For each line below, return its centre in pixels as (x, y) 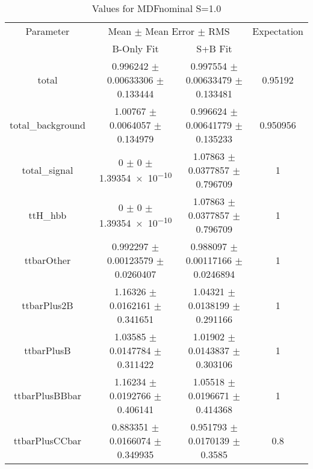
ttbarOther (48, 260)
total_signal (48, 170)
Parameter (48, 31)
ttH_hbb (48, 215)
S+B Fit (214, 48)
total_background (48, 125)
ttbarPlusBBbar (47, 395)
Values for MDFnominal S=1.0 (156, 8)
